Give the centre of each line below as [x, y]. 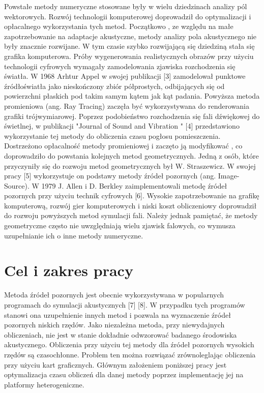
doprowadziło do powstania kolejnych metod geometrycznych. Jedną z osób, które [131, 155]
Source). [17, 185]
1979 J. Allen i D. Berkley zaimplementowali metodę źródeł [134, 185]
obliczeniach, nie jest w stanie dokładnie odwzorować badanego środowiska [121, 334]
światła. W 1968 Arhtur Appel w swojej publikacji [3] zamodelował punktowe [125, 76]
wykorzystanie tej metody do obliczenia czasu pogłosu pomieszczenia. [112, 135]
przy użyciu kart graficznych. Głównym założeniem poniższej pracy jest [115, 364]
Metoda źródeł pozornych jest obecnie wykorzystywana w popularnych [114, 295]
